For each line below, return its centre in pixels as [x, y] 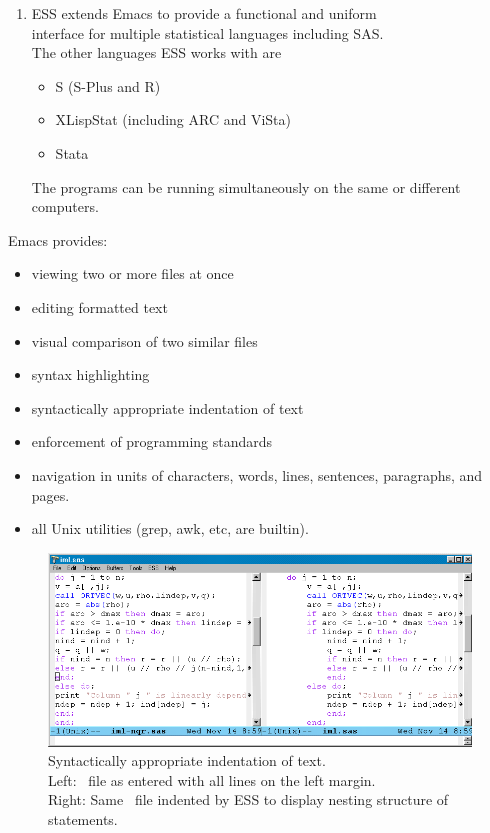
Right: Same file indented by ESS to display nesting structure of [248, 799]
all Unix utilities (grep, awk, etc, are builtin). [170, 528]
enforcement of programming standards [152, 441]
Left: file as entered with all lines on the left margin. [212, 779]
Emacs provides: [58, 239]
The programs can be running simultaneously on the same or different [246, 186]
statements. [83, 818]
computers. [65, 206]
